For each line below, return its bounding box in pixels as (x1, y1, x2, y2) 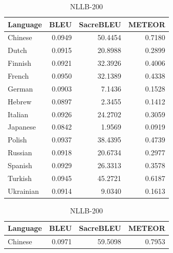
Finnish (8, 58, 31, 68)
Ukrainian (8, 185, 39, 196)
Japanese (8, 121, 36, 132)
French (8, 70, 29, 81)
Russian (8, 147, 32, 158)
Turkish (8, 172, 32, 183)
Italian (8, 109, 29, 119)
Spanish (8, 159, 32, 170)
